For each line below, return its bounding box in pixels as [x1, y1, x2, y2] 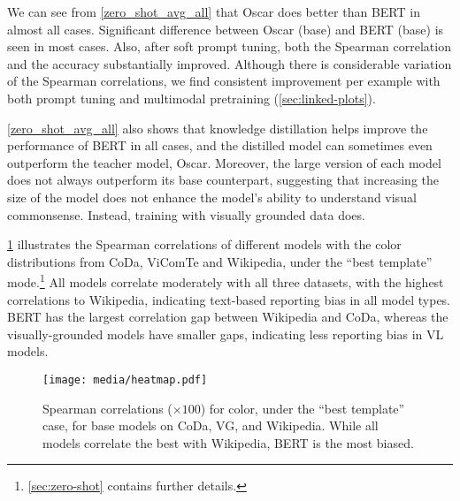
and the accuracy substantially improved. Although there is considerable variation [7, 54, 452, 72]
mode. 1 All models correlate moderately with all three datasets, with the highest [7, 270, 444, 291]
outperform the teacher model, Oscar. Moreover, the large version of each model [7, 153, 441, 171]
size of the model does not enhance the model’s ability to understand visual [7, 187, 417, 206]
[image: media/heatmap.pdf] [42, 373, 208, 386]
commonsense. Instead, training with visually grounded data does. [7, 205, 365, 224]
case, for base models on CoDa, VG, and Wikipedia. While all [42, 416, 379, 435]
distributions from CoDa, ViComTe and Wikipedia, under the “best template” [7, 252, 433, 270]
